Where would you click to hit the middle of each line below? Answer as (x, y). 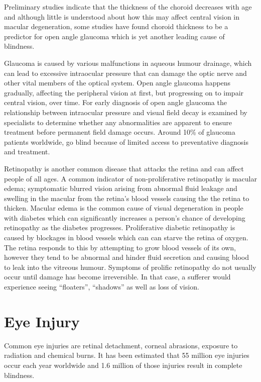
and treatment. (27, 152)
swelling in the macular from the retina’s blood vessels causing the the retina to (127, 198)
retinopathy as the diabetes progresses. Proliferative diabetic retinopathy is (120, 227)
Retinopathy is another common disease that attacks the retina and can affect (124, 168)
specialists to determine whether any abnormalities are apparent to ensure (118, 122)
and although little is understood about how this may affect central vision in (122, 16)
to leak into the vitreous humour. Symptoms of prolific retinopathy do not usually (130, 267)
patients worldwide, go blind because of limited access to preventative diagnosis (126, 141)
